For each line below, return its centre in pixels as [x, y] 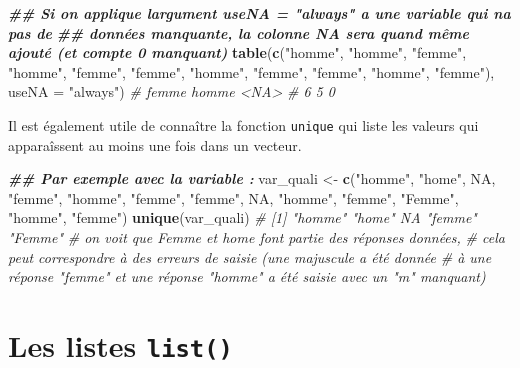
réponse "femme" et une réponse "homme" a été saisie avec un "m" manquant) [247, 276]
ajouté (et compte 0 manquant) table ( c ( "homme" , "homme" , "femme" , [237, 52]
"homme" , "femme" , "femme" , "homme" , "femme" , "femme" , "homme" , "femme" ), [251, 71]
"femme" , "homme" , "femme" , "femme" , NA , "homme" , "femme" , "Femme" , [233, 197]
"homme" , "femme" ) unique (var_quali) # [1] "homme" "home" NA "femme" [242, 217]
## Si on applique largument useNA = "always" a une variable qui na [259, 13]
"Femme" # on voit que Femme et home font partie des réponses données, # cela [256, 237]
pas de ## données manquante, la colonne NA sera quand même [239, 32]
